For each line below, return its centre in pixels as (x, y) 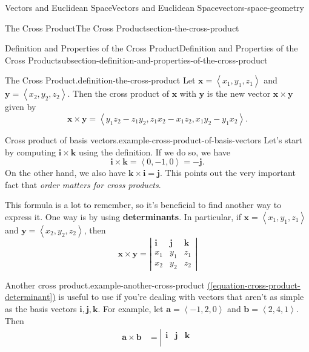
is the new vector (239, 93)
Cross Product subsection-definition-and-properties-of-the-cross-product (136, 60)
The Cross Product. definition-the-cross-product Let (100, 80)
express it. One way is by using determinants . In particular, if (123, 216)
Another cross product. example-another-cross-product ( (108, 285)
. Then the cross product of (118, 93)
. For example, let (131, 308)
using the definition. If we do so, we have (154, 152)
